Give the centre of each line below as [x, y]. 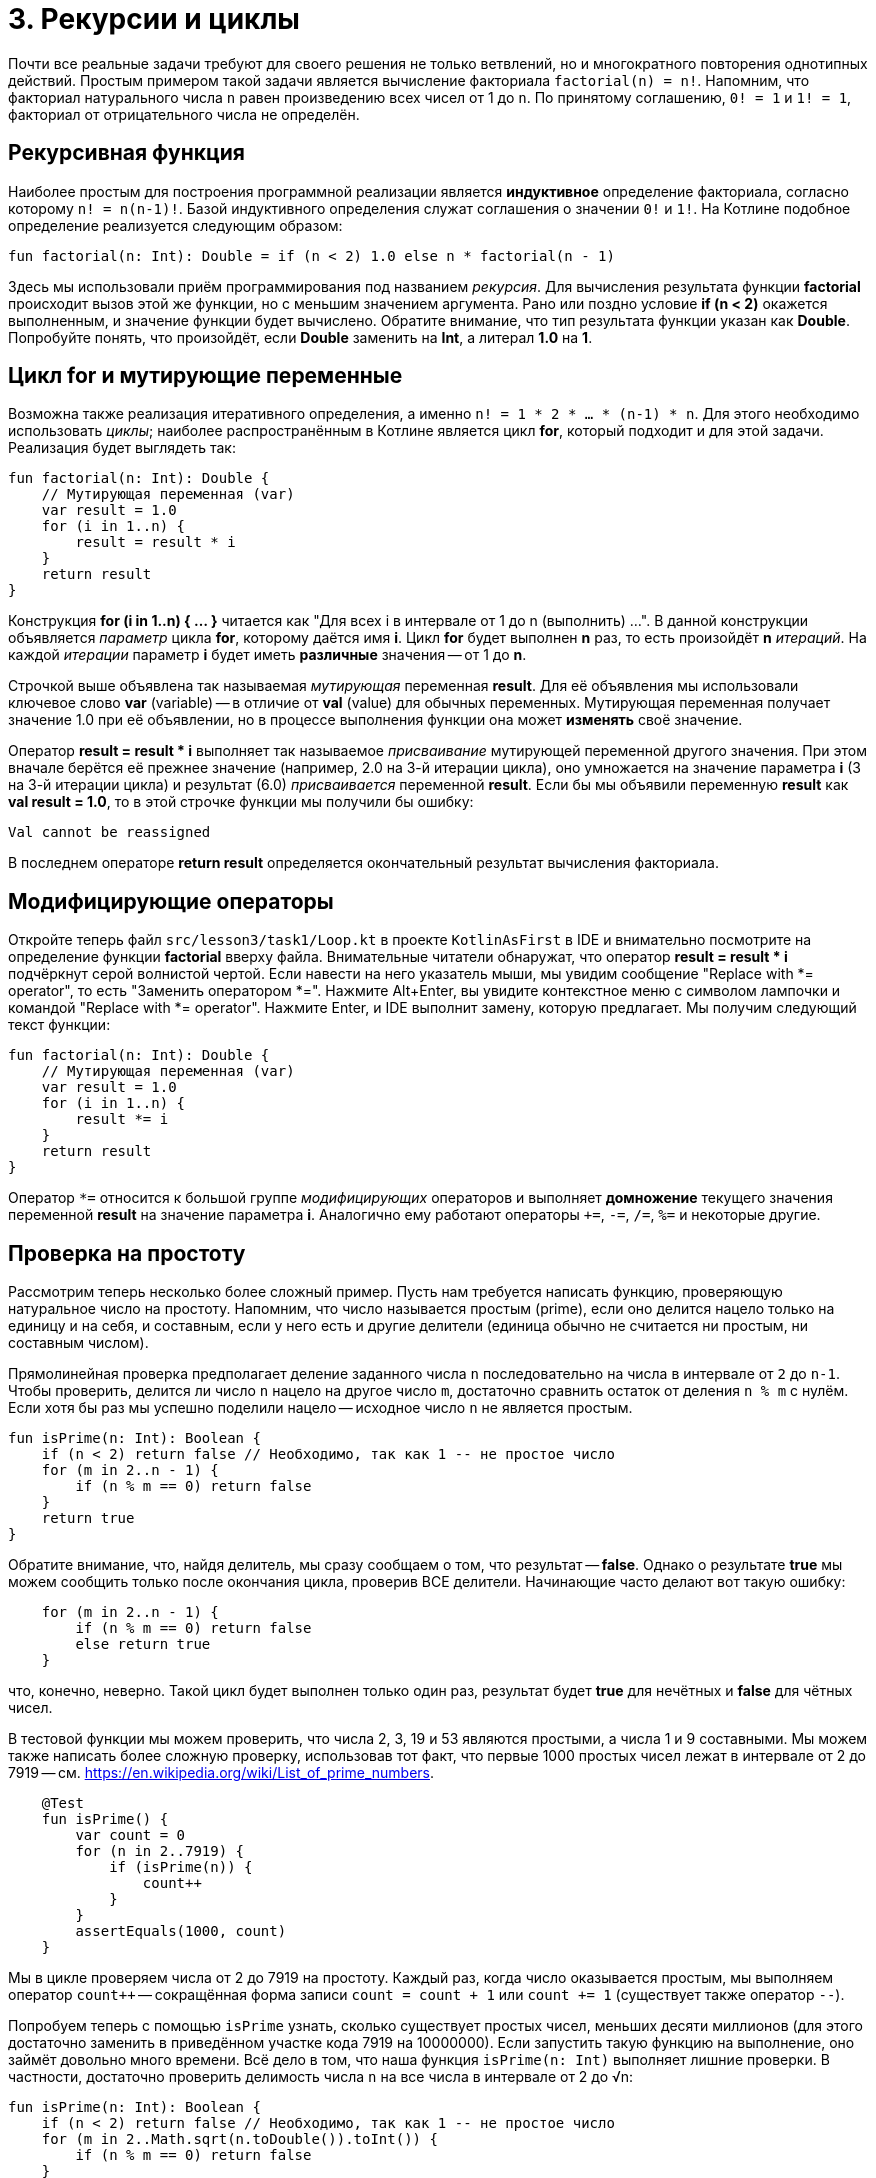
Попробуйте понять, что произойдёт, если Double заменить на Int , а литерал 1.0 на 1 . [300, 337]
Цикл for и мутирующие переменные [205, 376]
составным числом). [78, 1343]
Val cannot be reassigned [109, 832]
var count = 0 [130, 1835]
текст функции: [59, 1025]
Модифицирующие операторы [171, 901]
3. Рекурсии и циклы [154, 19]
